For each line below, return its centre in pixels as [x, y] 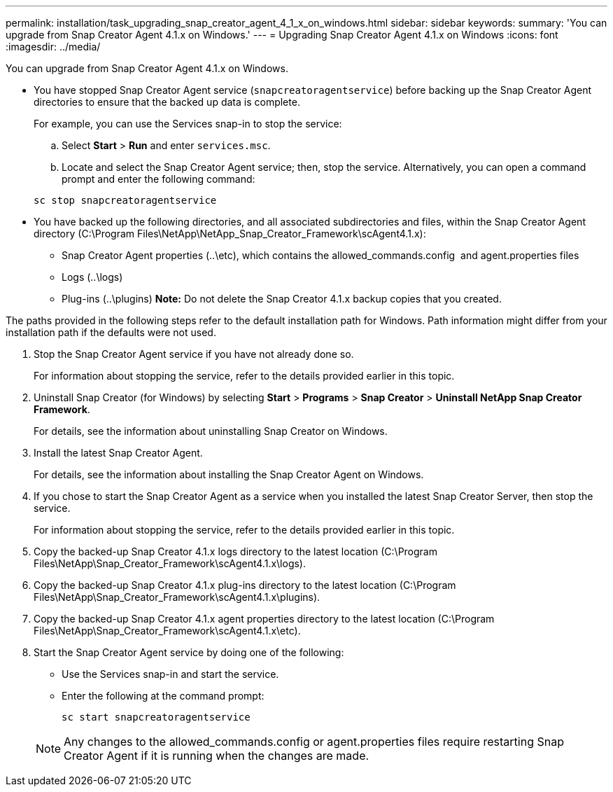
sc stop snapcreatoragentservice [125, 200]
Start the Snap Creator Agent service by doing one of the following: [189, 652]
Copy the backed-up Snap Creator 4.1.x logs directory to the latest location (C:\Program [235, 551]
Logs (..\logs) [92, 277]
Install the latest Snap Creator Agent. [118, 453]
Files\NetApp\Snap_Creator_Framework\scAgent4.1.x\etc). [167, 631]
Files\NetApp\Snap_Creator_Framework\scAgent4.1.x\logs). [170, 563]
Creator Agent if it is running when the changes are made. [217, 756]
